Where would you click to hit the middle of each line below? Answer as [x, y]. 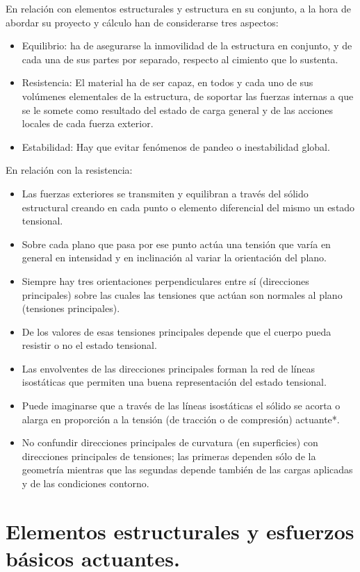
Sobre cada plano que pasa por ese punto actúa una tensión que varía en [176, 244]
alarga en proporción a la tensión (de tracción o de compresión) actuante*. [181, 419]
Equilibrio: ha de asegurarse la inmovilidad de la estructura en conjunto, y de [187, 46]
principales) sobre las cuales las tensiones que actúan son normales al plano [182, 294]
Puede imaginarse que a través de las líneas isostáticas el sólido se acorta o [181, 406]
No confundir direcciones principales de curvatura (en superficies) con [170, 442]
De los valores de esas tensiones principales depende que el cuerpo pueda [177, 331]
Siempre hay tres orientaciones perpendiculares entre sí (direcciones [165, 280]
